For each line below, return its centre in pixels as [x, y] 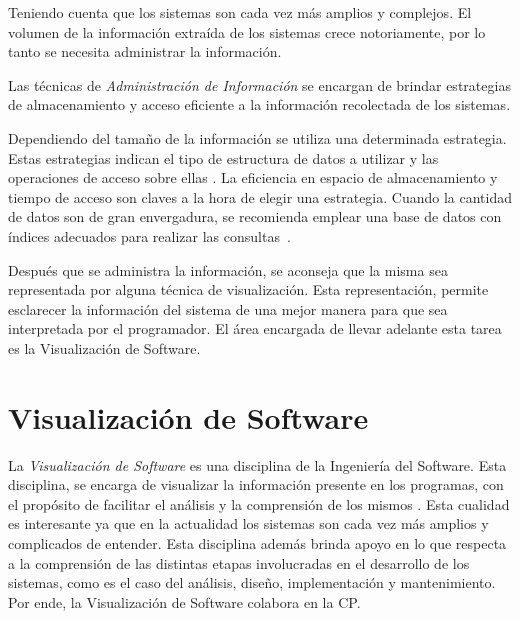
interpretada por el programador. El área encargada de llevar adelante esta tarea [255, 328]
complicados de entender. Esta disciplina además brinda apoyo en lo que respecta [257, 543]
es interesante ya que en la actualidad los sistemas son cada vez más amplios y [248, 523]
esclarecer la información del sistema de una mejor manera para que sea [228, 308]
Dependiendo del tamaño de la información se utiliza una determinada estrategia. [257, 137]
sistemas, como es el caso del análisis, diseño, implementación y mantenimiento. [252, 582]
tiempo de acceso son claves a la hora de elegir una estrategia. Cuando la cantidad [260, 196]
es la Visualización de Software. [104, 347]
